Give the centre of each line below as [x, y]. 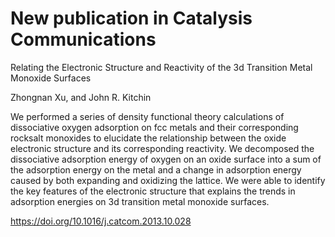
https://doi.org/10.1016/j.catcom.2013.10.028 [101, 221]
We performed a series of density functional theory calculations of [147, 116]
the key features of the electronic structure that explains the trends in [153, 191]
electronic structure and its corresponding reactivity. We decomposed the [162, 148]
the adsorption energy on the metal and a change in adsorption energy [156, 169]
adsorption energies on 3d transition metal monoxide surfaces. [140, 201]
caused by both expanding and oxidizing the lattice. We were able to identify [168, 180]
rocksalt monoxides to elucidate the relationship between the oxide [148, 138]
